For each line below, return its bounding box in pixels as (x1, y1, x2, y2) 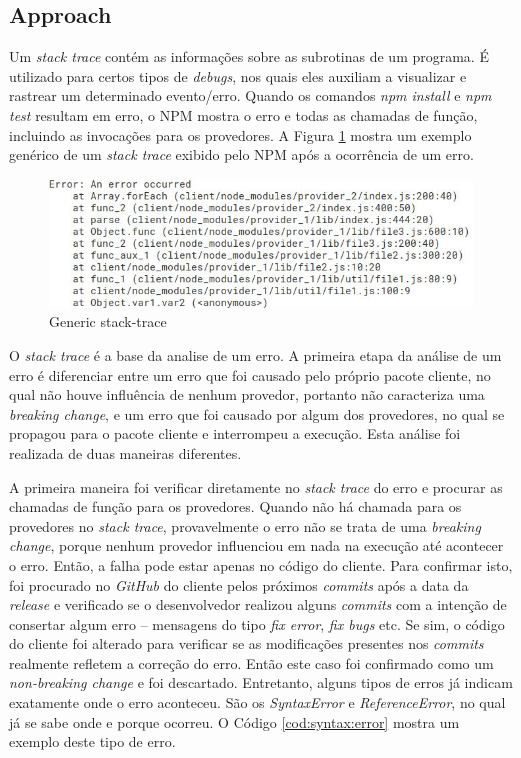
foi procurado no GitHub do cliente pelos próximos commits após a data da (9, 574, 469, 595)
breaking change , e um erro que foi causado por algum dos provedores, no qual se (9, 403, 505, 424)
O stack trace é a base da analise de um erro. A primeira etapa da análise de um (9, 344, 502, 365)
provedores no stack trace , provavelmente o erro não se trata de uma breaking (9, 515, 481, 536)
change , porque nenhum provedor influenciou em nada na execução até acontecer (9, 535, 504, 556)
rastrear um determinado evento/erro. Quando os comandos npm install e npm (9, 85, 492, 106)
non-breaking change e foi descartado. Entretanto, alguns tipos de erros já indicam (9, 672, 513, 693)
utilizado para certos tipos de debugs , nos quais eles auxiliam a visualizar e (9, 65, 467, 86)
